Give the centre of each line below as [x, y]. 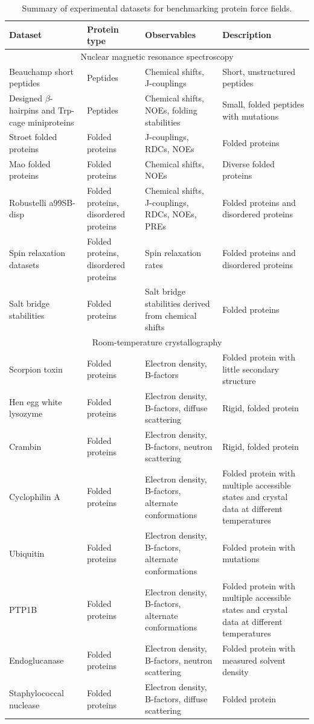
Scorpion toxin [36, 369]
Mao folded [30, 163]
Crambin [25, 446]
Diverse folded [248, 163]
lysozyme [26, 413]
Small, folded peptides [263, 104]
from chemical [171, 315]
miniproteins [51, 122]
